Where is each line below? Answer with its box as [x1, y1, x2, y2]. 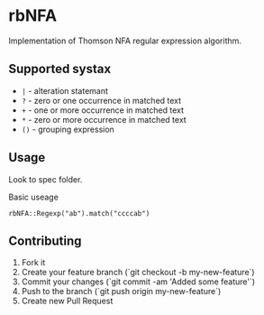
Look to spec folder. [8, 173, 83, 185]
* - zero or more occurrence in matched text [21, 114, 187, 125]
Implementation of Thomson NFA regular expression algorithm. [8, 35, 242, 46]
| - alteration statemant [21, 85, 109, 96]
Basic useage [8, 191, 59, 202]
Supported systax [8, 61, 112, 77]
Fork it [21, 257, 46, 268]
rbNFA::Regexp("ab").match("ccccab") [8, 208, 150, 218]
